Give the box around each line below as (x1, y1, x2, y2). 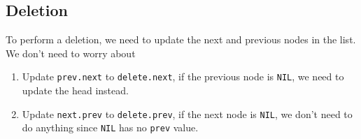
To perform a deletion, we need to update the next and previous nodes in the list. (6, 32, 356, 47)
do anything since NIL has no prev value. (22, 120, 199, 135)
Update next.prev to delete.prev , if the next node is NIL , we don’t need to (22, 106, 353, 121)
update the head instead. (22, 83, 129, 98)
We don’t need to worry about (6, 45, 136, 60)
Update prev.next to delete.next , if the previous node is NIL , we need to (22, 69, 344, 84)
